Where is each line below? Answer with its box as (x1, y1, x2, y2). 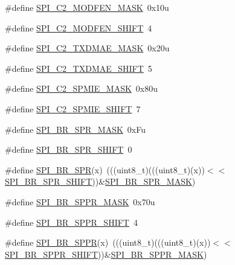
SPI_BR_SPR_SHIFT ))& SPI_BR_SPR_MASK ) (5, 175, 196, 188)
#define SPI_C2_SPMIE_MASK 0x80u (5, 82, 158, 95)
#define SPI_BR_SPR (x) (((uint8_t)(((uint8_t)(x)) (5, 163, 205, 176)
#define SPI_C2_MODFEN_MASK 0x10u (5, 1, 169, 13)
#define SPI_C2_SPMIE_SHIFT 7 (5, 102, 141, 115)
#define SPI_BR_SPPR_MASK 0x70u (5, 195, 155, 208)
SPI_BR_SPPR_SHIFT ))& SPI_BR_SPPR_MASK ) (5, 247, 207, 260)
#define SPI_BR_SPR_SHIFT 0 (5, 143, 132, 156)
